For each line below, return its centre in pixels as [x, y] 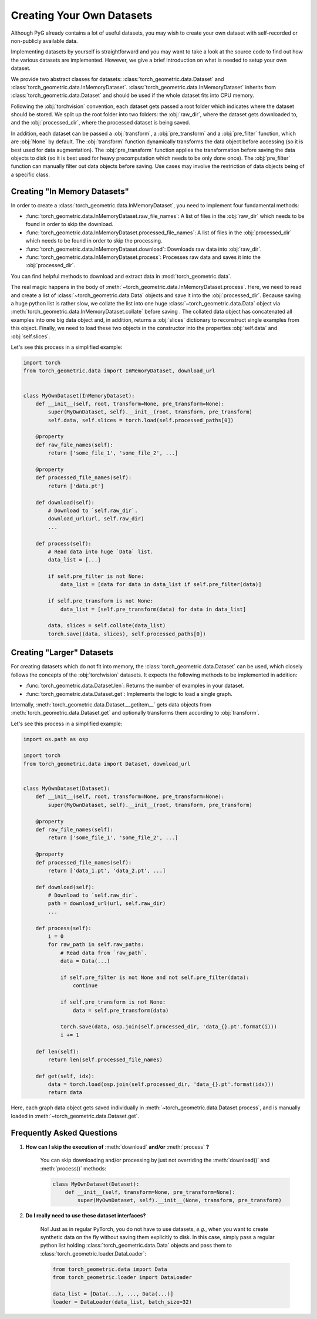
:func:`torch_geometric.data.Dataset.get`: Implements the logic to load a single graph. [129, 694]
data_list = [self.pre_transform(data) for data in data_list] [153, 609]
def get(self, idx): [65, 1076]
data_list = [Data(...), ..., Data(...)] [113, 1294]
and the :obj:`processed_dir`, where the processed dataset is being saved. [100, 123]
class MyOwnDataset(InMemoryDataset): [79, 396]
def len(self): [57, 1052]
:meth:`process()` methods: [73, 1168]
